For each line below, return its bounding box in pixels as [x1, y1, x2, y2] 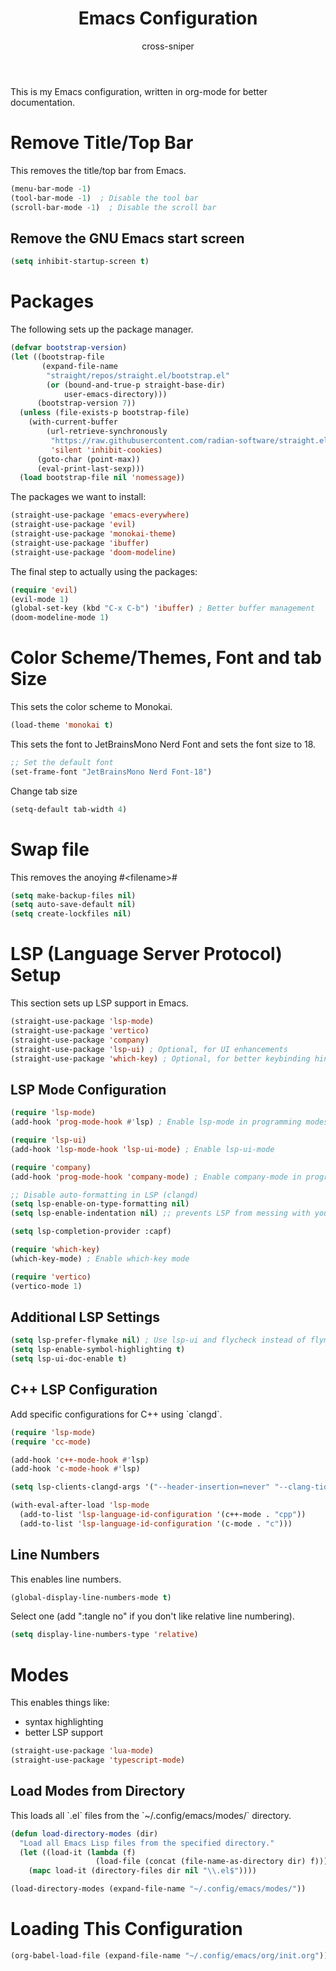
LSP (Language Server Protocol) [10, 943, 283, 966]
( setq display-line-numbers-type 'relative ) [10, 1630, 199, 1640]
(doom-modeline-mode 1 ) [10, 613, 110, 623]
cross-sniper [141, 40, 195, 52]
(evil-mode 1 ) [10, 594, 70, 604]
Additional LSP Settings [10, 1308, 160, 1326]
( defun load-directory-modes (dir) [10, 1828, 159, 1839]
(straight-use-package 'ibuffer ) [10, 538, 150, 548]
